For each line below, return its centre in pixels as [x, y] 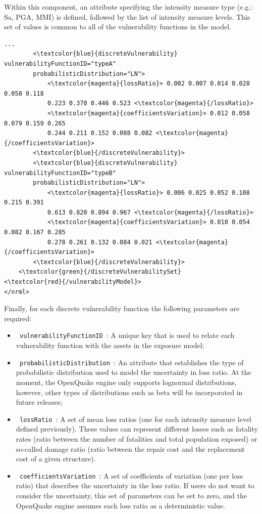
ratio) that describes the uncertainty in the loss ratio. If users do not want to [135, 485]
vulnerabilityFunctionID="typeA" [60, 63]
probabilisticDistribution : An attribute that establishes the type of [132, 362]
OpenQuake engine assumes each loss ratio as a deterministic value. [120, 505]
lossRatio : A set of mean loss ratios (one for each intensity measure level [136, 419]
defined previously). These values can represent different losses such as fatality [137, 429]
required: [18, 318]
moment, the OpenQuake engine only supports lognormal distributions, [126, 382]
